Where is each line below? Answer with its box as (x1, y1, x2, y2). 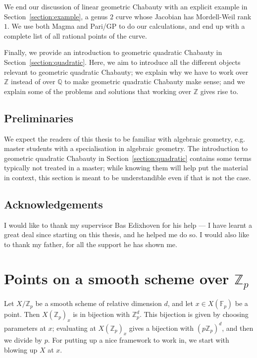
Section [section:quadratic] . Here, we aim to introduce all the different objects (4, 56, 241, 67)
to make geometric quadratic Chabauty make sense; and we (64, 76, 245, 87)
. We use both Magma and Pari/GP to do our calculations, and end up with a (7, 21, 245, 31)
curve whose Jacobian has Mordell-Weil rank (115, 11, 252, 21)
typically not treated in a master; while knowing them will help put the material (4, 162, 248, 173)
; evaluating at (52, 322, 96, 333)
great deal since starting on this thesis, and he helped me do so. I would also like (4, 229, 249, 240)
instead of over (11, 76, 55, 87)
